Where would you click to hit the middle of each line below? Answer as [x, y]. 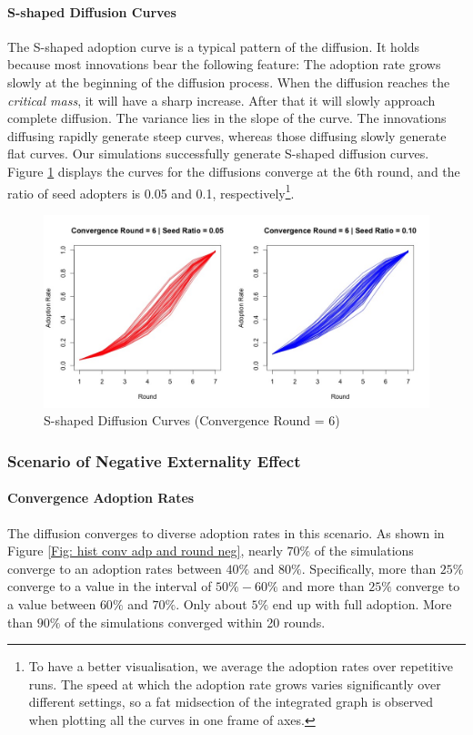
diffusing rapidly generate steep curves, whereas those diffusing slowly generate [227, 135]
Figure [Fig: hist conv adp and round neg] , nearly [145, 551]
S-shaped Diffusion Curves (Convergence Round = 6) [192, 420]
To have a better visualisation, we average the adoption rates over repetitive [241, 666]
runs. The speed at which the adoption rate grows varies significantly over [235, 684]
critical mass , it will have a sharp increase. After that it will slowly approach [221, 100]
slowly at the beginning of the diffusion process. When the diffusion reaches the [229, 82]
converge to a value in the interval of [110, 586]
